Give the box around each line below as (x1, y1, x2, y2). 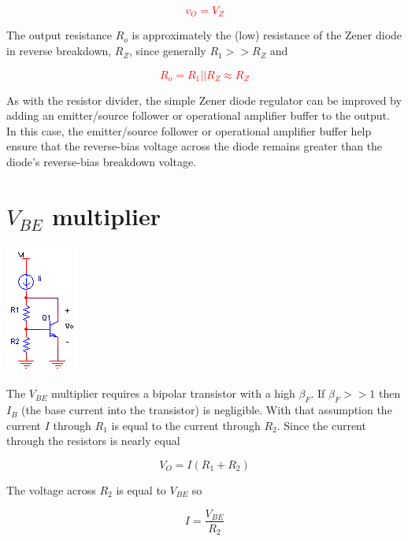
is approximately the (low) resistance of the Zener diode (132, 27, 402, 43)
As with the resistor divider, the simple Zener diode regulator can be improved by (6, 91, 402, 108)
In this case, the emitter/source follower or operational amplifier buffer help (6, 122, 372, 139)
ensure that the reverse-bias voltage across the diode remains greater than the (6, 138, 383, 154)
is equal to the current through (111, 417, 261, 433)
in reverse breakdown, (6, 43, 112, 59)
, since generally (128, 43, 206, 59)
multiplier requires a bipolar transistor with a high (51, 385, 295, 402)
